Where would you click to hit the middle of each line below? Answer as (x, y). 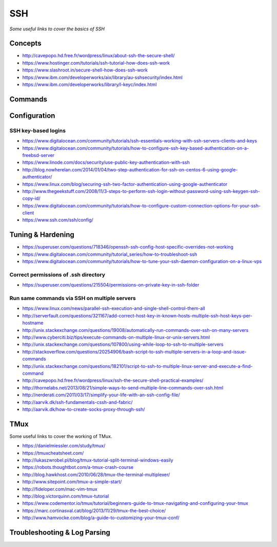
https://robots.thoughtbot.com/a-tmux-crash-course (78, 467)
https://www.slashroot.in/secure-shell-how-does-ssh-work (85, 70)
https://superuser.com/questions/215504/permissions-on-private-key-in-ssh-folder (111, 285)
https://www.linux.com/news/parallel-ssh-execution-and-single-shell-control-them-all (114, 308)
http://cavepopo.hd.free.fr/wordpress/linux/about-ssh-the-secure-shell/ (98, 56)
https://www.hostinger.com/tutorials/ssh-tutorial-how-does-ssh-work (96, 63)
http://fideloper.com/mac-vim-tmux (60, 489)
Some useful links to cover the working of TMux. (61, 436)
